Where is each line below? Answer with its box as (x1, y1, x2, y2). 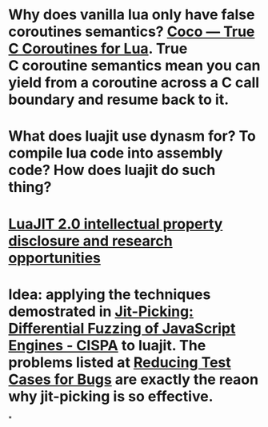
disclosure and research (8, 232, 174, 249)
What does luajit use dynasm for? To (8, 127, 256, 146)
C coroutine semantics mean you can (8, 57, 261, 75)
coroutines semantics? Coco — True (8, 22, 255, 41)
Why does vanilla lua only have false (8, 6, 255, 24)
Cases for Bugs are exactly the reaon (8, 370, 258, 389)
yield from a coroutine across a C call (8, 74, 260, 92)
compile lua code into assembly (8, 144, 223, 162)
